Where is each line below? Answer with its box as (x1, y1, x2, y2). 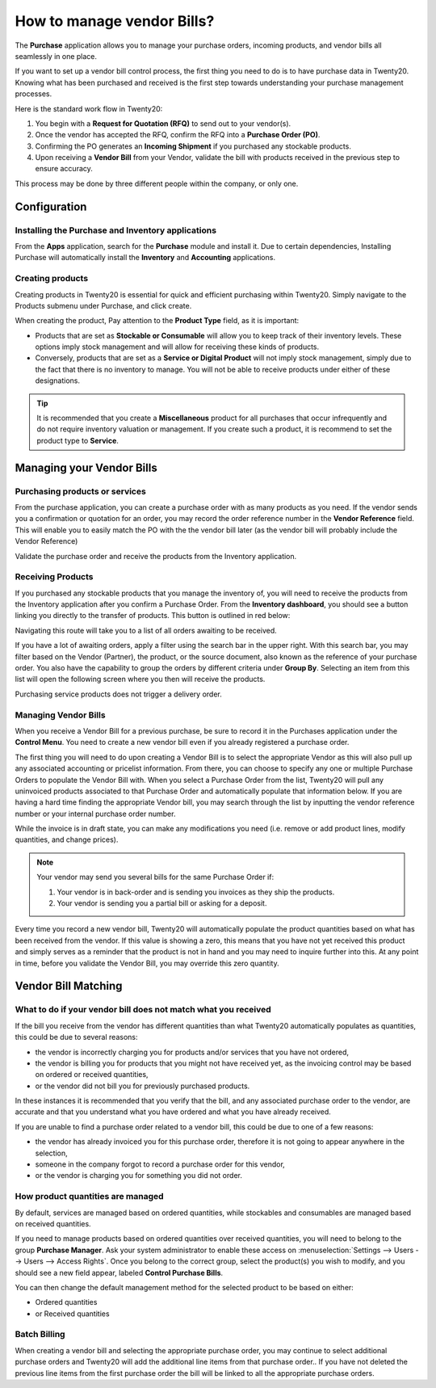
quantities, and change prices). (15, 835, 119, 844)
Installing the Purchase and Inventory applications (15, 225, 217, 236)
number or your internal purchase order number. (15, 809, 176, 818)
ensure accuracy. (35, 164, 93, 174)
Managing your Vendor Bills (15, 461, 157, 474)
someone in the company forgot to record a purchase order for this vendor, (35, 1159, 286, 1169)
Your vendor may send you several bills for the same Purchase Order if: (36, 873, 275, 882)
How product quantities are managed (15, 1191, 165, 1202)
